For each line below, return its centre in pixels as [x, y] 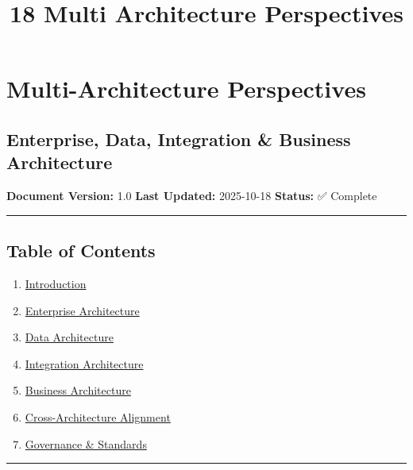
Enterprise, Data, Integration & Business [179, 139]
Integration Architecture [84, 363]
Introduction [56, 283]
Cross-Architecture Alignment [98, 416]
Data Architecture [69, 337]
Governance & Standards [86, 443]
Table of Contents [81, 250]
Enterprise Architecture [82, 310]
